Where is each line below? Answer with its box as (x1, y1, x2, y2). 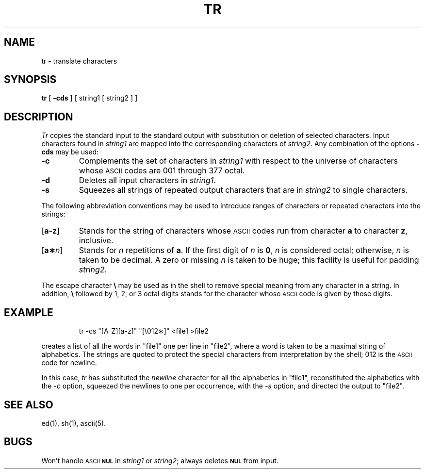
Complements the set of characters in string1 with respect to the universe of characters (79, 156, 398, 166)
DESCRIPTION (4, 110, 73, 123)
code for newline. (41, 358, 97, 367)
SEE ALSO (4, 398, 53, 411)
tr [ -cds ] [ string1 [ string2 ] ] (41, 94, 138, 102)
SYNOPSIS (4, 73, 57, 86)
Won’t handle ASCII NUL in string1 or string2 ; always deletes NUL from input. (41, 456, 278, 465)
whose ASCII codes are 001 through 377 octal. (79, 166, 245, 176)
